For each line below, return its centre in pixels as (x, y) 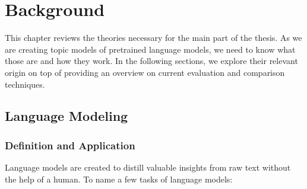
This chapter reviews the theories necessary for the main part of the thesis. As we (153, 38)
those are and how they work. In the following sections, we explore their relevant (151, 61)
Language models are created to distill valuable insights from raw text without (148, 167)
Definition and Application (70, 145)
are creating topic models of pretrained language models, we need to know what (150, 49)
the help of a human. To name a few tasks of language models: (119, 179)
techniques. (25, 84)
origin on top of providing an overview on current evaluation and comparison (145, 72)
